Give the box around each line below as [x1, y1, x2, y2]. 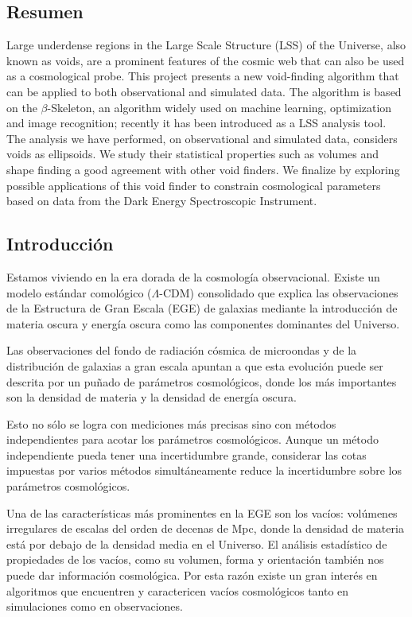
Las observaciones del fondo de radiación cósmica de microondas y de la [6, 342, 357, 359]
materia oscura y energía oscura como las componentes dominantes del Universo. [6, 315, 400, 332]
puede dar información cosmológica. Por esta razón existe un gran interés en [6, 567, 378, 584]
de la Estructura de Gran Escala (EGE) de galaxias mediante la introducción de [6, 300, 398, 316]
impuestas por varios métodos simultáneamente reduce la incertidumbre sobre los [6, 462, 402, 479]
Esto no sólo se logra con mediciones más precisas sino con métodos [6, 415, 336, 432]
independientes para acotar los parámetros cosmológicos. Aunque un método [6, 431, 379, 448]
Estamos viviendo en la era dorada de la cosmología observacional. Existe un [6, 268, 380, 285]
